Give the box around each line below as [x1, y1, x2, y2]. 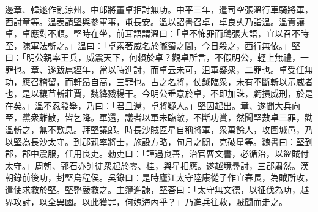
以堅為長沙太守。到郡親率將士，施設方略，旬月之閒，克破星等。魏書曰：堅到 [5, 135, 313, 148]
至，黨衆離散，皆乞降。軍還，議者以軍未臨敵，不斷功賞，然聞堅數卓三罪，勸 [5, 111, 313, 124]
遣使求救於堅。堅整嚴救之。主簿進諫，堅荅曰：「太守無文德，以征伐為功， [5, 183, 300, 195]
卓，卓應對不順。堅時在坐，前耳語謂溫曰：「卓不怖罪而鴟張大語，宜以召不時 [5, 27, 309, 40]
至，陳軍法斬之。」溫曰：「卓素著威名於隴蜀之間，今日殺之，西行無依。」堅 [5, 39, 300, 51]
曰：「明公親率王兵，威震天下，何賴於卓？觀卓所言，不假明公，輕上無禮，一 [5, 51, 309, 64]
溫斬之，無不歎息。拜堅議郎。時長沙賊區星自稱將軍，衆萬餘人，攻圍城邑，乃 [5, 123, 313, 135]
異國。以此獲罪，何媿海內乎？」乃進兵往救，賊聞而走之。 [56, 195, 287, 208]
